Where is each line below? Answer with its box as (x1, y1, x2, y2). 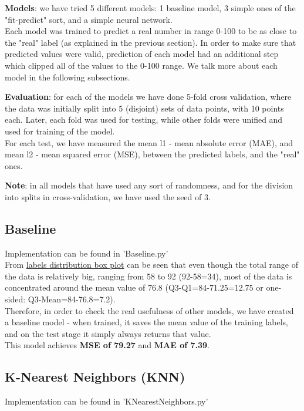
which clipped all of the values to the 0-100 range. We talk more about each (5, 59, 278, 71)
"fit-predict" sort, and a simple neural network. (5, 13, 173, 25)
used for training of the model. (5, 124, 115, 137)
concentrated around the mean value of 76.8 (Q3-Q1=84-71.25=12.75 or (5, 281, 264, 294)
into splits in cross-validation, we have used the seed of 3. (5, 190, 211, 203)
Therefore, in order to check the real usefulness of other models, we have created (5, 304, 294, 316)
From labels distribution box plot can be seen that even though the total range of (5, 258, 298, 271)
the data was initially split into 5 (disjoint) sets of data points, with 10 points (5, 102, 284, 114)
